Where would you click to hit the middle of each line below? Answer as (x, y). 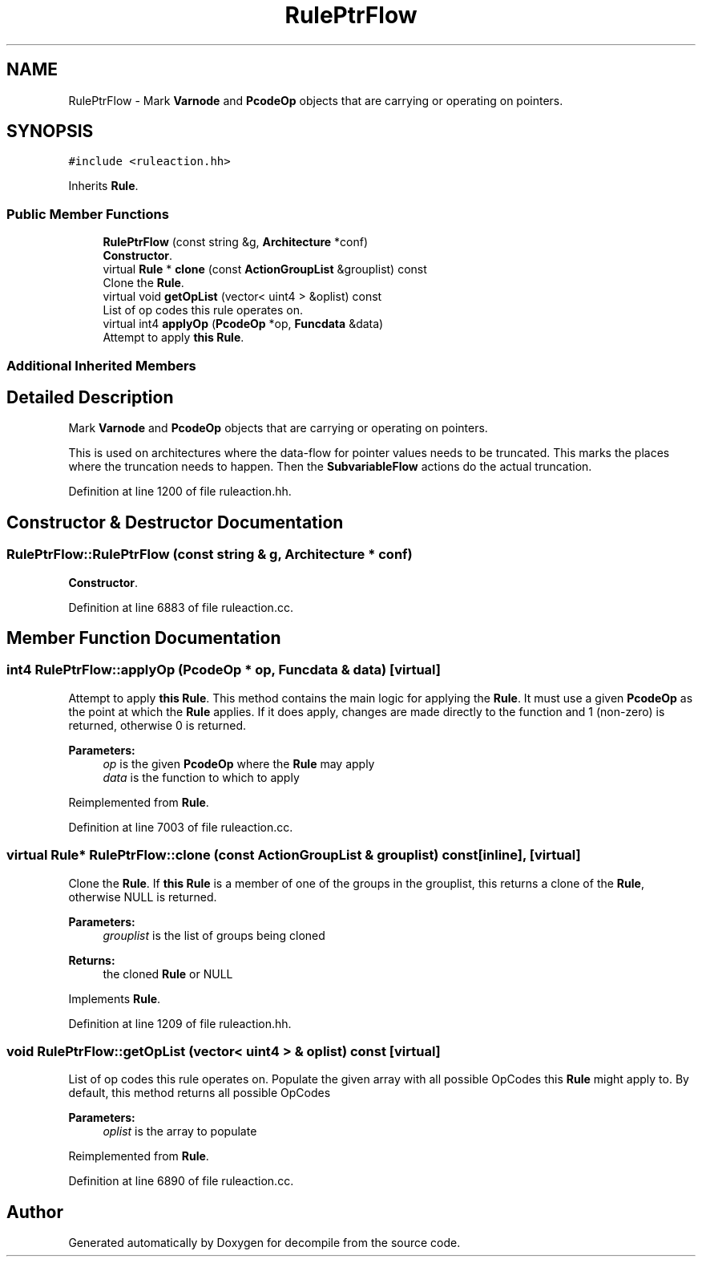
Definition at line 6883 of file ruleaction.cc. (181, 607)
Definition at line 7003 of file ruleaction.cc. (181, 827)
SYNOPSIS (50, 132)
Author (35, 1212)
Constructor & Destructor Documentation (175, 522)
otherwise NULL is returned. (143, 897)
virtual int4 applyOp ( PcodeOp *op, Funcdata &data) (243, 324)
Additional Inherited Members (101, 365)
